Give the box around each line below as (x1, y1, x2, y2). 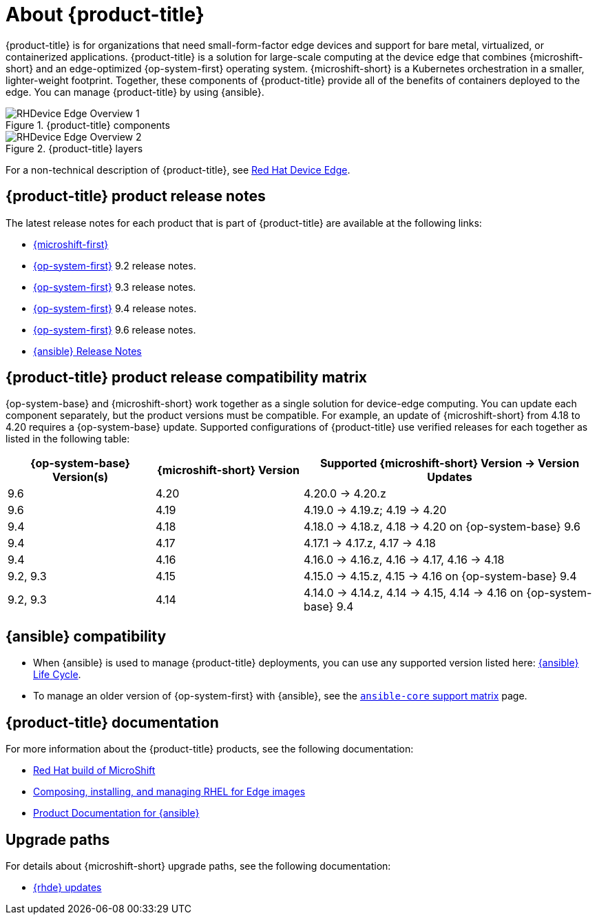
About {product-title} (6, 3, 205, 26)
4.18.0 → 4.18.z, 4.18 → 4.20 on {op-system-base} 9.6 (304, 520, 580, 534)
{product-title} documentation (6, 713, 219, 731)
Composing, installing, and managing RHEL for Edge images (33, 786, 306, 798)
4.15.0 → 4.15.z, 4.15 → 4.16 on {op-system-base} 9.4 (304, 569, 577, 584)
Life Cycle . (33, 668, 81, 681)
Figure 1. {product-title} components (6, 119, 170, 131)
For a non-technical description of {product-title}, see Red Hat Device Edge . (6, 163, 350, 176)
